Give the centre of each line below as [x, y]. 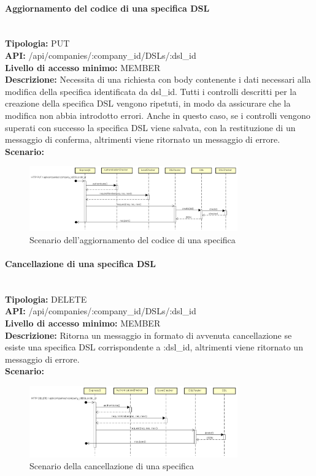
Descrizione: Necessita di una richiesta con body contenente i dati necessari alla [158, 79]
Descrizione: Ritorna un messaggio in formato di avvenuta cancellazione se [148, 335]
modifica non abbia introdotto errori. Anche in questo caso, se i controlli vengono [158, 115]
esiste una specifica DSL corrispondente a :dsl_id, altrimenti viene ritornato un [154, 347]
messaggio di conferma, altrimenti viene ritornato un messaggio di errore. [143, 139]
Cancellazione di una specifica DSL [80, 264]
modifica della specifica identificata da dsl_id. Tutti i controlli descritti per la [151, 91]
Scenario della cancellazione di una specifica [112, 466]
